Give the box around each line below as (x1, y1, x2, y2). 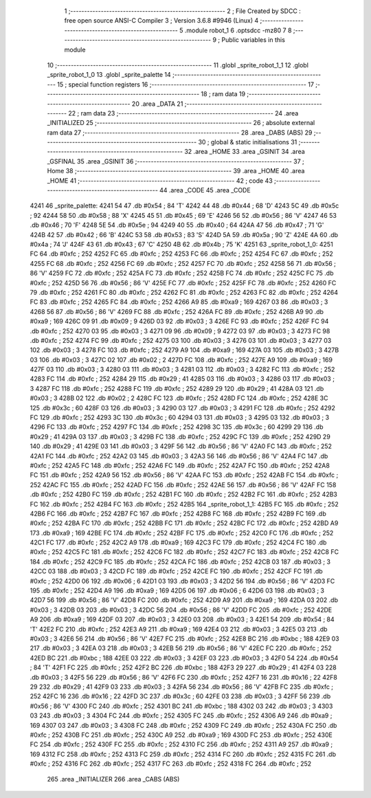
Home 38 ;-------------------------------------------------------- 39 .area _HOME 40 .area (47, 167, 305, 175)
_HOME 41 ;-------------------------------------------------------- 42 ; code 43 (47, 176, 273, 185)
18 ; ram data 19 (201, 90, 246, 98)
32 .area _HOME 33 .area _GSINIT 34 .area (184, 148, 305, 156)
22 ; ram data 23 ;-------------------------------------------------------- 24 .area (68, 109, 299, 117)
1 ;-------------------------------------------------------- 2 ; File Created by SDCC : (64, 7, 302, 15)
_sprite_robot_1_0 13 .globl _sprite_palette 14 (47, 71, 171, 79)
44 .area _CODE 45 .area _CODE (159, 186, 251, 195)
